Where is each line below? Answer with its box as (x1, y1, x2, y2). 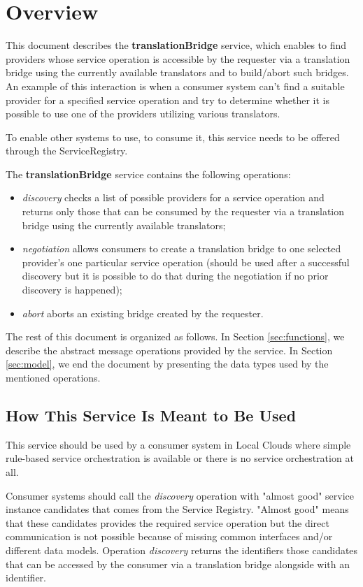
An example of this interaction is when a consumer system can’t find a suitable (6, 78, 345, 93)
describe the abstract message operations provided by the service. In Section (6, 342, 333, 357)
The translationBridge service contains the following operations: (6, 166, 291, 181)
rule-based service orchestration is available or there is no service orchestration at (6, 451, 354, 465)
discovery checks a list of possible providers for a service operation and (22, 190, 325, 205)
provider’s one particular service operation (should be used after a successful (22, 254, 350, 269)
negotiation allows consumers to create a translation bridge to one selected (22, 241, 341, 256)
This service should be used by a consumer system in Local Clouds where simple (6, 437, 351, 451)
